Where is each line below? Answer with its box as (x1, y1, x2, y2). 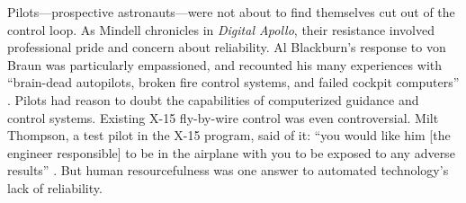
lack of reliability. (7, 178, 103, 197)
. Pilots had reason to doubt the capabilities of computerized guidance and (7, 90, 419, 109)
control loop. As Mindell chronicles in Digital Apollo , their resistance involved (7, 20, 435, 39)
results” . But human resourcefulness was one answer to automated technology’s (7, 161, 449, 180)
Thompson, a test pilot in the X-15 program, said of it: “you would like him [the (7, 126, 451, 145)
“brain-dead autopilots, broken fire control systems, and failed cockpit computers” (7, 73, 460, 92)
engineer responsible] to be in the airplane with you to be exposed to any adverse (7, 143, 455, 162)
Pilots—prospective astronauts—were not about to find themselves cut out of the (7, 3, 455, 21)
